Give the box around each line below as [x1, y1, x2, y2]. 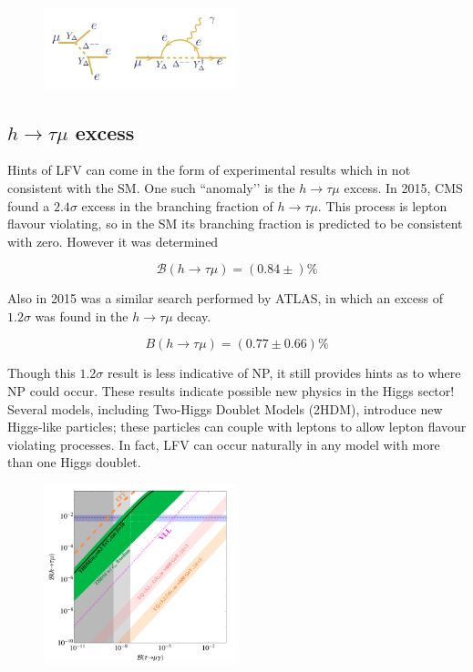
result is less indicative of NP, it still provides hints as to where [107, 363, 461, 382]
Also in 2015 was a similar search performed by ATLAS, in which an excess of [7, 289, 443, 308]
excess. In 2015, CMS [344, 178, 463, 197]
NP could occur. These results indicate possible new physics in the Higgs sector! [7, 382, 455, 401]
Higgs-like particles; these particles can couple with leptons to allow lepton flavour [7, 417, 467, 436]
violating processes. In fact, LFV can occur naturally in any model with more [7, 434, 440, 453]
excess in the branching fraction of [81, 196, 273, 215]
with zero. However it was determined [7, 231, 219, 250]
